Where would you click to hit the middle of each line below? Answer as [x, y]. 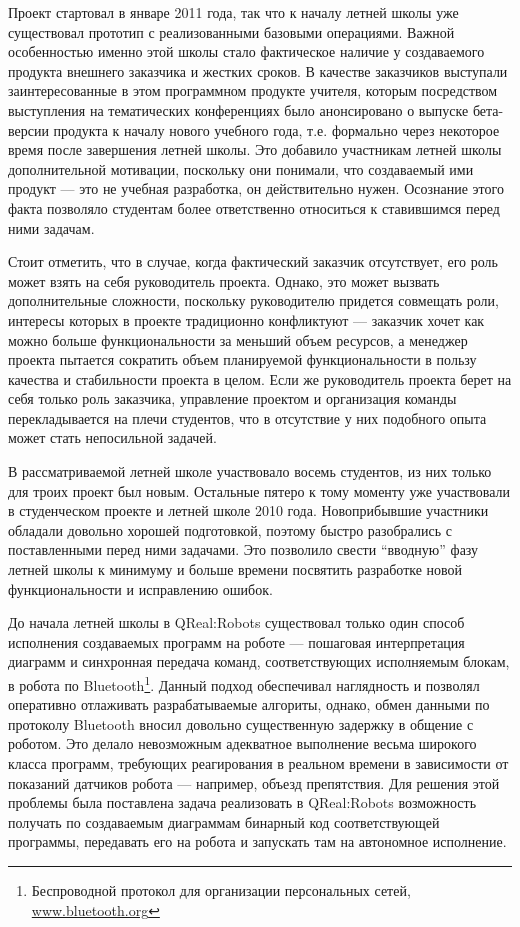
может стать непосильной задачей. [112, 437]
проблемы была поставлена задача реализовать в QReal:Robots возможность [242, 802]
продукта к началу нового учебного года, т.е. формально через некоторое [276, 129]
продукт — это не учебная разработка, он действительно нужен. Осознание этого [256, 188]
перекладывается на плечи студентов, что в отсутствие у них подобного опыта [247, 417]
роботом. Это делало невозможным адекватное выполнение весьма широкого [242, 743]
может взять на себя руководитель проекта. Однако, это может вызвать [224, 280]
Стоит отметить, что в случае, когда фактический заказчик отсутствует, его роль [253, 261]
